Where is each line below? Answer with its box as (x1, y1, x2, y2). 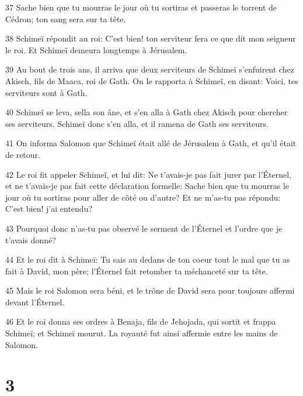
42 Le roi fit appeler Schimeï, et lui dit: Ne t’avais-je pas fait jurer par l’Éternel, (5, 168, 292, 180)
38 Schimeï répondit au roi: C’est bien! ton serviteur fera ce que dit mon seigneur (5, 32, 296, 44)
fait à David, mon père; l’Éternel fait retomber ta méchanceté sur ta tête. (5, 264, 268, 277)
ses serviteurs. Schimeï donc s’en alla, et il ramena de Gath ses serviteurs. (5, 117, 269, 129)
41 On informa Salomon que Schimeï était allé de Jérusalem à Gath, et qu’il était (5, 137, 297, 149)
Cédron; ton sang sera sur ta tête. (5, 12, 126, 25)
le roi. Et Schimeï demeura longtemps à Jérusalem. (5, 43, 187, 56)
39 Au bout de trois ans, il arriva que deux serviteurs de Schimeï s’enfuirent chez (5, 63, 294, 75)
